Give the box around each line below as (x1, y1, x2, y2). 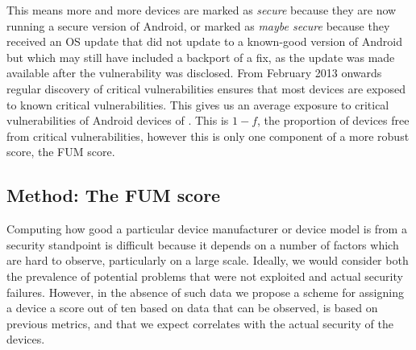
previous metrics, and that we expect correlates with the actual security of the (6, 315, 393, 331)
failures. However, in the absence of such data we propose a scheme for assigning (6, 283, 404, 300)
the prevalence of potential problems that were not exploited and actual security (6, 267, 403, 284)
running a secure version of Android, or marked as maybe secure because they (6, 17, 390, 34)
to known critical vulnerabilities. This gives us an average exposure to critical (6, 96, 389, 113)
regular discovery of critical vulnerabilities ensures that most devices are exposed (6, 80, 406, 97)
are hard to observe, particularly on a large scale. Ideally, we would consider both (6, 252, 409, 269)
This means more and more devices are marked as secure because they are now (6, 2, 397, 18)
